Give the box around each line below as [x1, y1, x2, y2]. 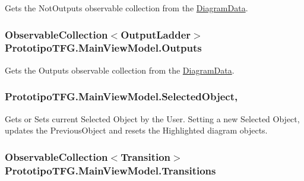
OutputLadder [121, 27, 191, 42]
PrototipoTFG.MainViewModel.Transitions [5, 163, 216, 177]
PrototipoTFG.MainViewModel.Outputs [5, 40, 202, 55]
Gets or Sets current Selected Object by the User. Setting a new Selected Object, [5, 112, 300, 125]
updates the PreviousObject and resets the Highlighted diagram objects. [5, 124, 268, 136]
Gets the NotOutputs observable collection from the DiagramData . [5, 2, 248, 14]
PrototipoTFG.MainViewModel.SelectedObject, [5, 89, 238, 104]
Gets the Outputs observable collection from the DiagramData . [5, 63, 235, 76]
